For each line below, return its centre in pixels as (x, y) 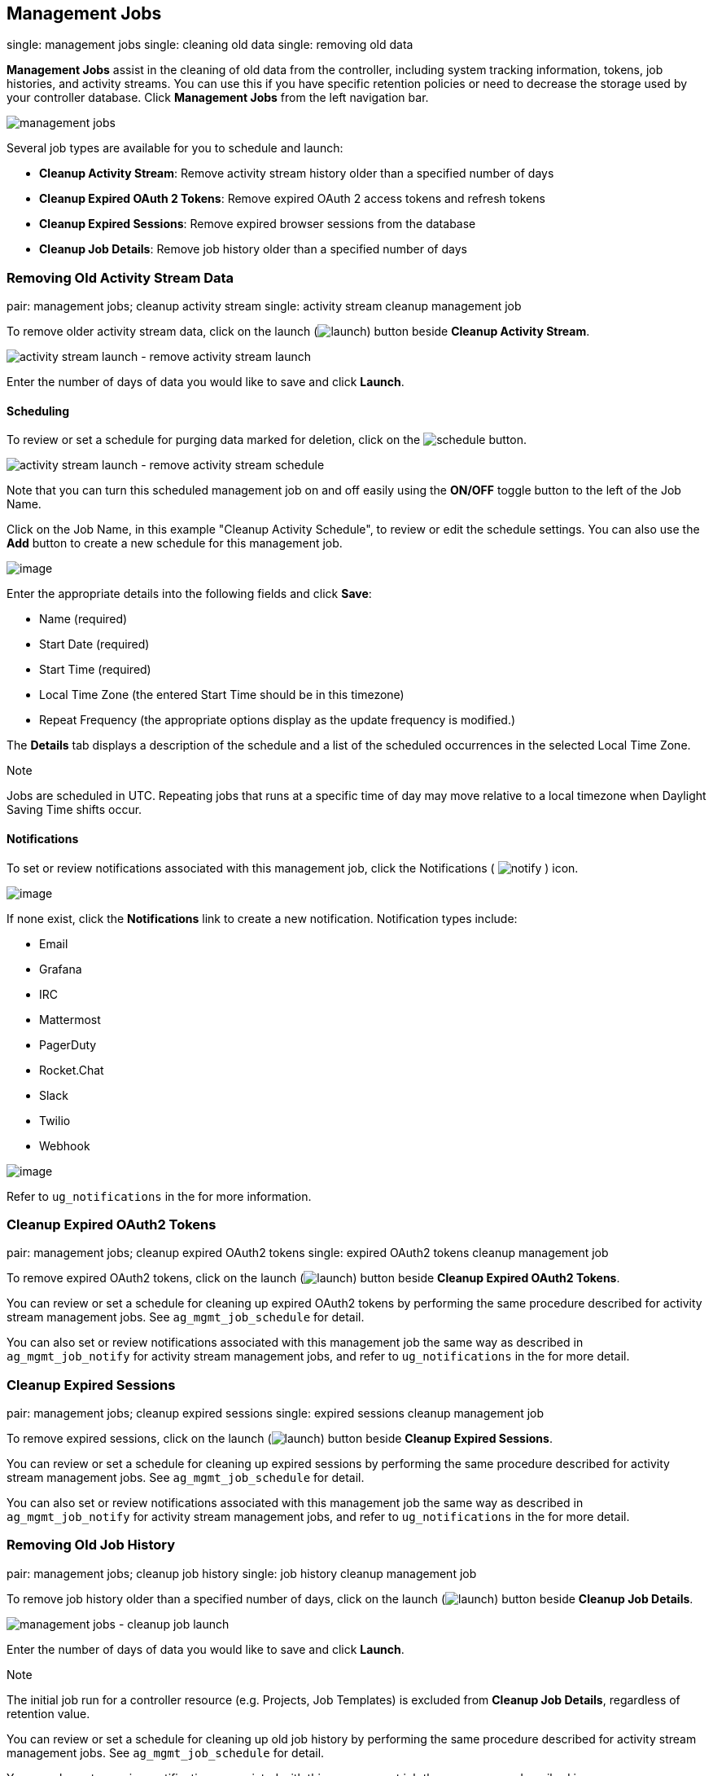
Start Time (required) (95, 670)
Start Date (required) (94, 644)
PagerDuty (68, 1044)
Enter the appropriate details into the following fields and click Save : (189, 594)
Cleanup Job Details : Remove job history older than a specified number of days (253, 249)
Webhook (65, 1145)
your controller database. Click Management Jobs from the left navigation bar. (218, 98)
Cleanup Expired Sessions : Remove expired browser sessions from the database (258, 224)
